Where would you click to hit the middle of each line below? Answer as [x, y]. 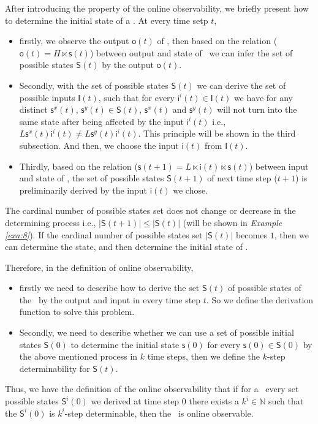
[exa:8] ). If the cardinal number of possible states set [104, 234]
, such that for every [136, 97]
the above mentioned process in [78, 356]
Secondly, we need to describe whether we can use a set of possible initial [157, 332]
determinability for [55, 368]
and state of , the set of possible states [92, 178]
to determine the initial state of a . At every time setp [107, 20]
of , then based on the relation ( [217, 41]
